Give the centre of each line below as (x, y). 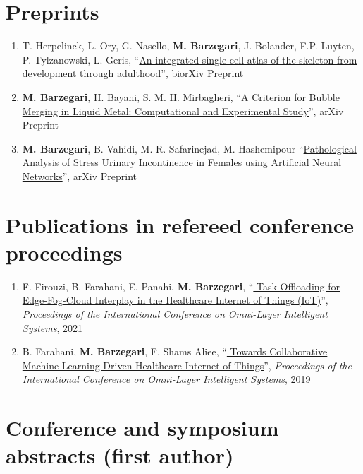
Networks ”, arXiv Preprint (80, 176)
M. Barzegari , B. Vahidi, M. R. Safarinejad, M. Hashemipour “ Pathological (189, 148)
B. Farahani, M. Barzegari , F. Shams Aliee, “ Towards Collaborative (175, 351)
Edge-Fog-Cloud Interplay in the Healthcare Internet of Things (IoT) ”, (175, 300)
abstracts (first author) (120, 455)
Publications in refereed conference (180, 224)
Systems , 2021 (53, 327)
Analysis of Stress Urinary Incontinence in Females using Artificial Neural (182, 162)
